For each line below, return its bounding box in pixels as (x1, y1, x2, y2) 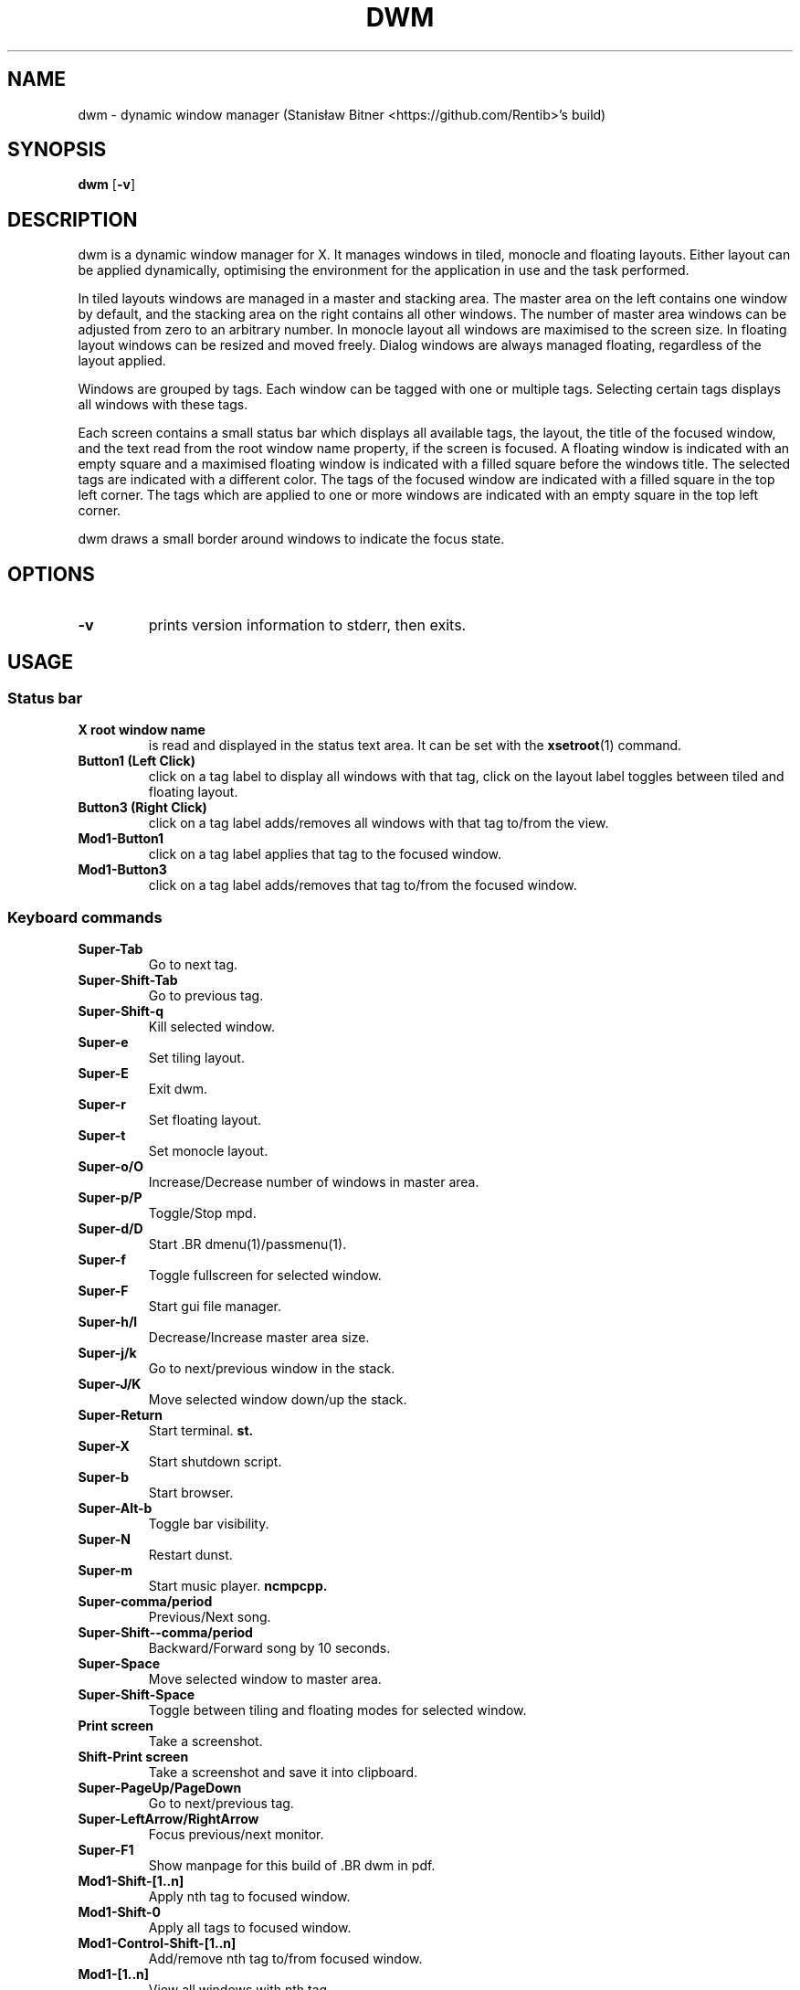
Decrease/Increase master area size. (148, 1329, 370, 1346)
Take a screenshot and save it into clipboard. (148, 1764, 418, 1781)
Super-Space (78, 1656, 161, 1672)
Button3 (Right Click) (78, 799, 207, 816)
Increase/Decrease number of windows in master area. (148, 1174, 479, 1191)
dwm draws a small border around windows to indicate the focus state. (78, 531, 505, 547)
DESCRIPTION (7, 207, 138, 231)
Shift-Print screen (78, 1749, 189, 1765)
